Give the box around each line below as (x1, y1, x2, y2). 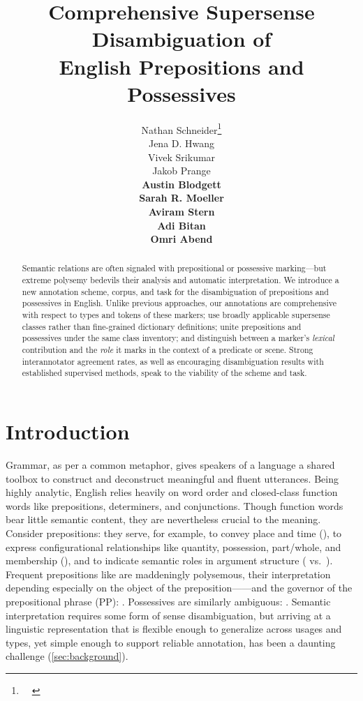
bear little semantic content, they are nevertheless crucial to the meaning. (6, 512, 321, 527)
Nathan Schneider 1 (141, 120, 222, 137)
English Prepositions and (59, 52, 304, 80)
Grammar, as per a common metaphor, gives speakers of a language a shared (6, 457, 335, 472)
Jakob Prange (152, 163, 211, 178)
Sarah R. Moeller (139, 190, 224, 205)
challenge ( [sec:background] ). (6, 649, 128, 663)
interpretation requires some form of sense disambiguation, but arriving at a (6, 608, 331, 622)
